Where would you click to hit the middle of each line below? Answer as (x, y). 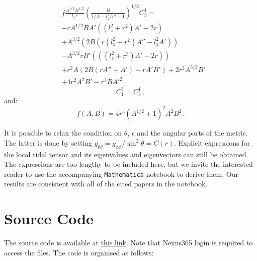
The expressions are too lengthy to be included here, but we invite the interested (128, 164)
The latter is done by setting (48, 142)
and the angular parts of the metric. (192, 133)
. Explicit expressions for (212, 142)
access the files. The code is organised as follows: (79, 252)
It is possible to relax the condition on (63, 133)
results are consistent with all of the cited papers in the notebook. (106, 184)
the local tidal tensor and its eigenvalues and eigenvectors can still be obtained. (126, 154)
